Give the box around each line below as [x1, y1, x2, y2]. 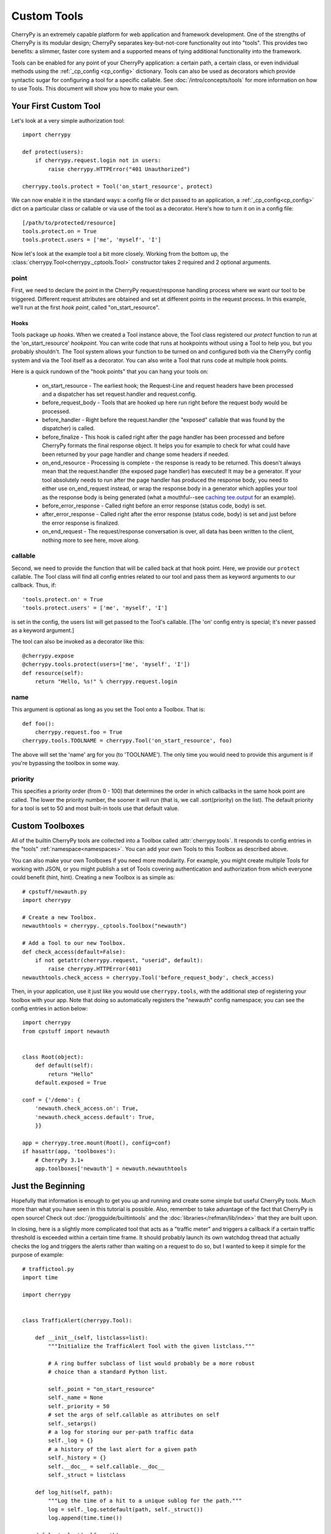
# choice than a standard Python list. [48, 1368, 168, 1376]
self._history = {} [48, 1454, 107, 1462]
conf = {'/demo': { [22, 1096, 81, 1103]
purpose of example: [11, 1251, 64, 1258]
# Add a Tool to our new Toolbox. [22, 939, 126, 947]
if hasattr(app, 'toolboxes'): [22, 1148, 116, 1155]
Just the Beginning [11, 1181, 85, 1191]
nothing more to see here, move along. [42, 536, 140, 544]
